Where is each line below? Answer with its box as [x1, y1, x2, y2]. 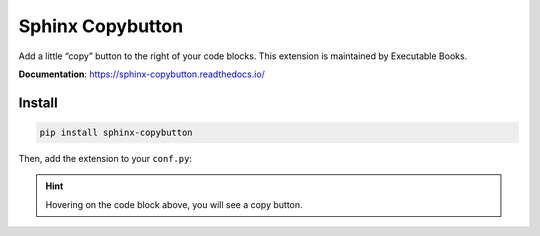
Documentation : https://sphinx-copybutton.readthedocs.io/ [18, 68, 265, 80]
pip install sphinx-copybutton [39, 126, 194, 138]
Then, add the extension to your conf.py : [18, 152, 192, 164]
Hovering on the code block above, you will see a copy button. [45, 198, 304, 210]
